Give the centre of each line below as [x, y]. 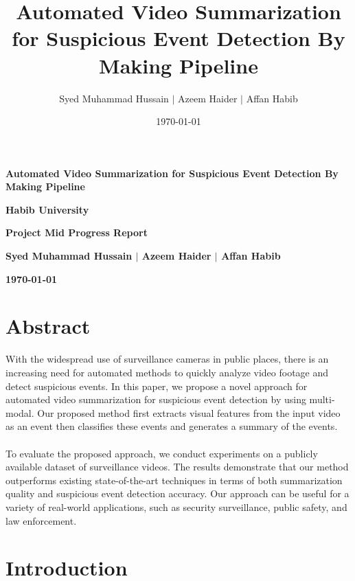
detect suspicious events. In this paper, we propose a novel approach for [157, 386]
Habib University [47, 209]
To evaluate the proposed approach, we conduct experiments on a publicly [162, 453]
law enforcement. [41, 520]
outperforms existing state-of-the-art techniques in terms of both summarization [174, 480]
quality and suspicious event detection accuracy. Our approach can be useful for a [177, 493]
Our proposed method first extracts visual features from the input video [189, 412]
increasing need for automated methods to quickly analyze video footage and [167, 372]
